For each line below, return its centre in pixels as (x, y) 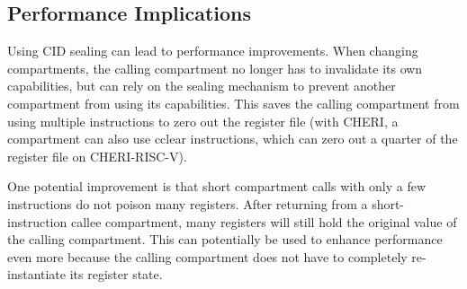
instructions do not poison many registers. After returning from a (188, 203)
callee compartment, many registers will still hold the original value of (264, 221)
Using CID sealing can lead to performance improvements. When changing (213, 51)
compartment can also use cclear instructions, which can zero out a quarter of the (233, 139)
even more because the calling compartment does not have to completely (207, 256)
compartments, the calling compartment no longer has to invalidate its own (215, 68)
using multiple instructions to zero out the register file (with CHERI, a (203, 121)
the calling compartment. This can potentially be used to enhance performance (225, 239)
